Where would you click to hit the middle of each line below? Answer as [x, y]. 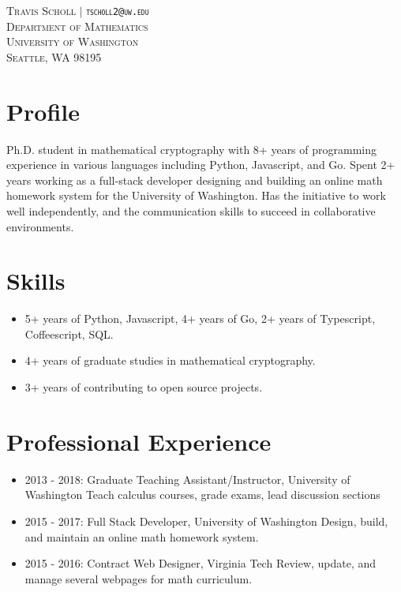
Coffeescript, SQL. [69, 333]
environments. [40, 226]
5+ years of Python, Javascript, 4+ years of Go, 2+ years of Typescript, [200, 318]
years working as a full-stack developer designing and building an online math [195, 180]
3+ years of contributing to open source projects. [144, 387]
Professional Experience [139, 441]
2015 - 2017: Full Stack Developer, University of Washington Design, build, [206, 521]
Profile [43, 111]
